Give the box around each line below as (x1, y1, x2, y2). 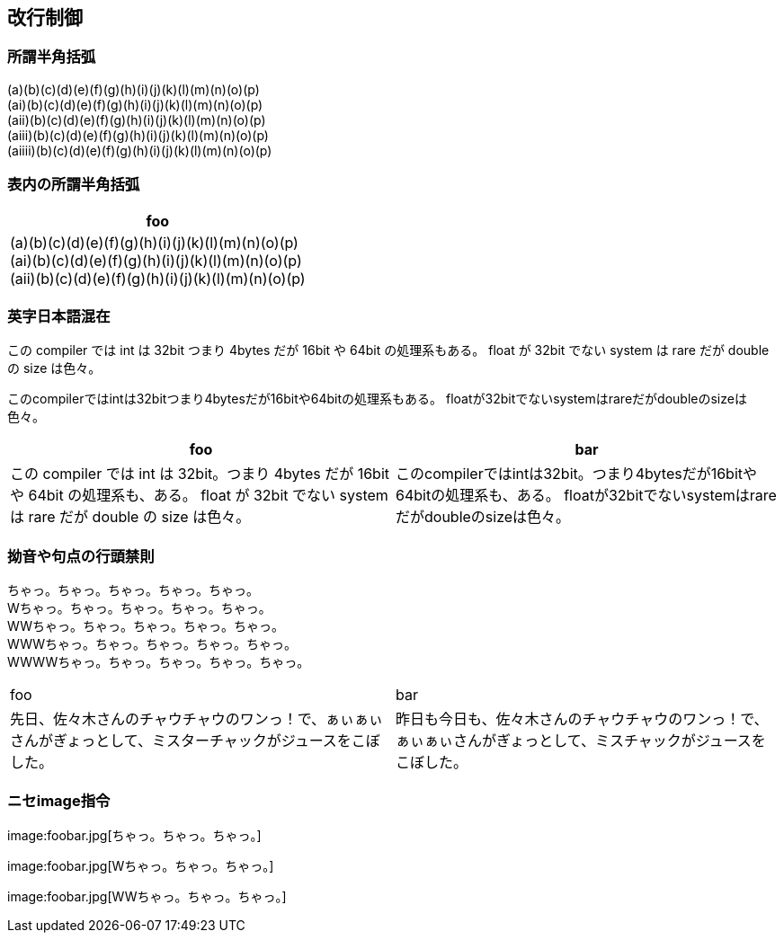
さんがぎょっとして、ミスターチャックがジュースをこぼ (10, 732, 380, 750)
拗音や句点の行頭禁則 (7, 546, 155, 565)
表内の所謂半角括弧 (7, 175, 140, 194)
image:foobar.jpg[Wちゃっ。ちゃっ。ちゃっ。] (7, 857, 274, 873)
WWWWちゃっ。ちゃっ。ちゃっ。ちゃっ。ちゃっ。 (7, 654, 310, 670)
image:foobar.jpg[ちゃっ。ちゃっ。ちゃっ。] (7, 827, 262, 843)
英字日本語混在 (7, 306, 111, 325)
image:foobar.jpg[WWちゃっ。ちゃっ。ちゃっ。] (7, 888, 287, 904)
